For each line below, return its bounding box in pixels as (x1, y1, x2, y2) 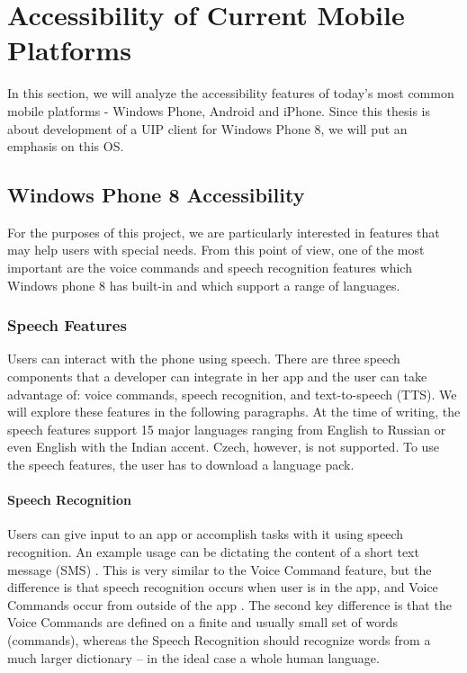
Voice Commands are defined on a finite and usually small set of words (7, 613, 399, 632)
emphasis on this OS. (7, 137, 124, 156)
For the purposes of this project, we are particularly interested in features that (7, 222, 440, 241)
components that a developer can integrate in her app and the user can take (7, 367, 427, 386)
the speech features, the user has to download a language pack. (7, 455, 355, 474)
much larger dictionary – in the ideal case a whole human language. (7, 648, 380, 667)
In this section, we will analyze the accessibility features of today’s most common (7, 84, 454, 103)
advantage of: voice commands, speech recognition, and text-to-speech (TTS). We (7, 384, 457, 403)
